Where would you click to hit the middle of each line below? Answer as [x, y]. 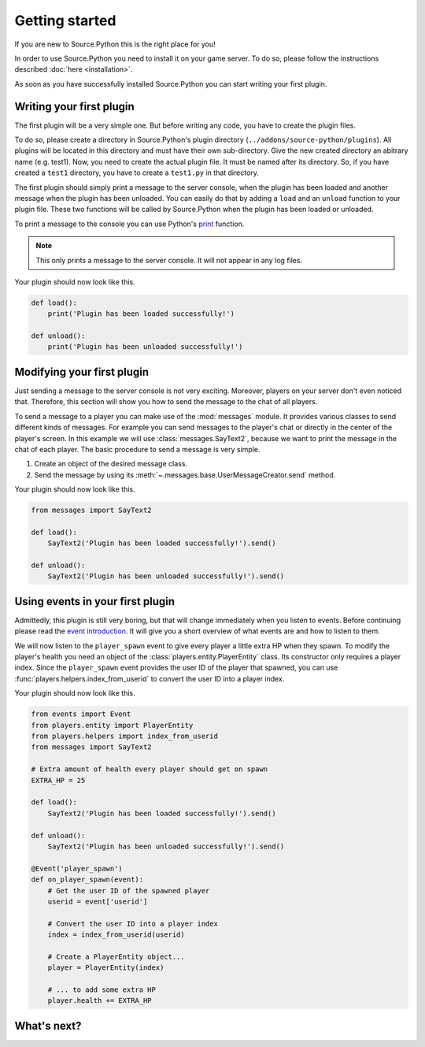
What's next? [48, 1025]
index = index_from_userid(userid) [116, 935]
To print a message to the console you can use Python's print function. [129, 224]
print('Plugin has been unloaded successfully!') [145, 347]
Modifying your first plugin [82, 371]
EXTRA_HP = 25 [58, 780]
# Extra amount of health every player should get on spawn [150, 769]
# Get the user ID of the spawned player [129, 891]
